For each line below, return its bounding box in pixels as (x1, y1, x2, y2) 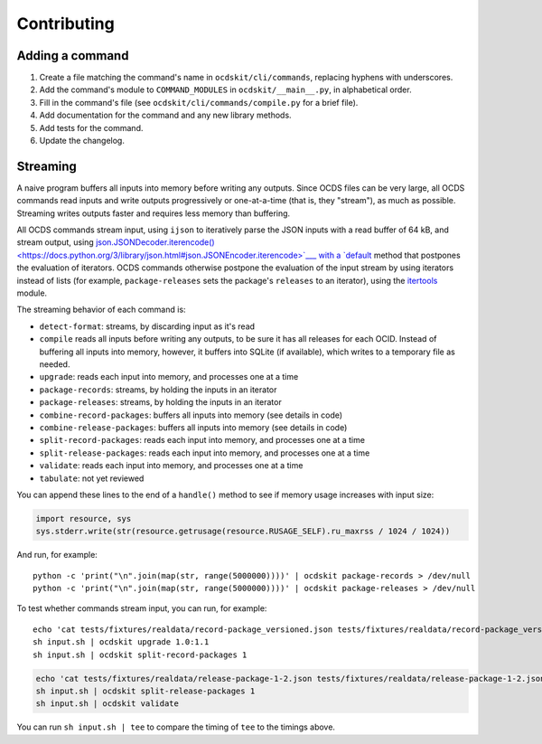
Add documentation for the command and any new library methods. (39, 109, 293, 121)
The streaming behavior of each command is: (16, 304, 186, 315)
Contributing (16, 14, 115, 33)
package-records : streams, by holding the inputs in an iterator (39, 384, 277, 395)
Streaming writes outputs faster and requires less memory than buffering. (16, 208, 291, 219)
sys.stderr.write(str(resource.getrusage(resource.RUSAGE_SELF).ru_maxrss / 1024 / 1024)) (35, 526, 451, 537)
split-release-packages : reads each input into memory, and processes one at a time (39, 447, 370, 458)
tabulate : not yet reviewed (39, 473, 145, 484)
